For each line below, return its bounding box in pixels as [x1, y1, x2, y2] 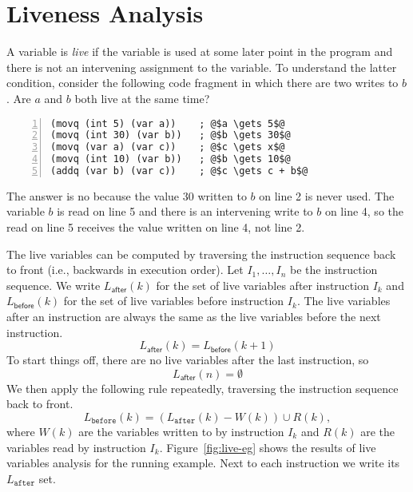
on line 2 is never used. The [259, 187, 395, 204]
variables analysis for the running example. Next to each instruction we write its [6, 454, 400, 471]
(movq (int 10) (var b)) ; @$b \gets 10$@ [50, 153, 291, 165]
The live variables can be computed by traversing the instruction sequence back [6, 245, 396, 262]
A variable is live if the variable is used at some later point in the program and [6, 43, 393, 60]
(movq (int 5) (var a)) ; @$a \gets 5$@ [50, 117, 285, 129]
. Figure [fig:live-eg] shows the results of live [159, 438, 376, 455]
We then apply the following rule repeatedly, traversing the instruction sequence [6, 379, 399, 396]
